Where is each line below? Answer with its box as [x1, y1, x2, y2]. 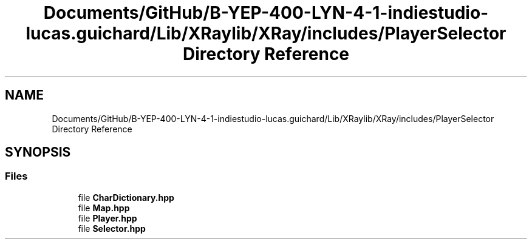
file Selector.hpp [78, 223, 146, 234]
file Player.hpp [78, 212, 137, 223]
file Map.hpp [78, 202, 130, 213]
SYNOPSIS [5, 144, 71, 160]
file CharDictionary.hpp [78, 192, 174, 203]
